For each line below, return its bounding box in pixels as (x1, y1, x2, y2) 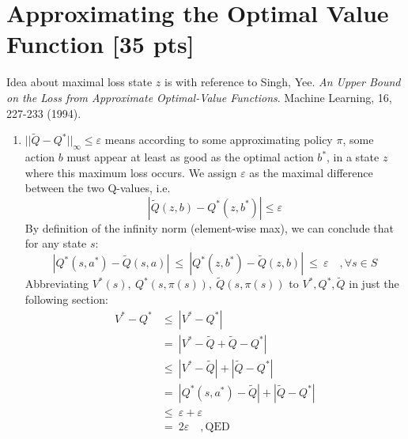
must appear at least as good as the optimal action (66, 149, 314, 165)
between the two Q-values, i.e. (25, 180, 171, 196)
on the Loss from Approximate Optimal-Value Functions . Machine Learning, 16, (6, 89, 392, 105)
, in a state (327, 149, 380, 165)
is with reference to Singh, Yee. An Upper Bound (164, 74, 401, 90)
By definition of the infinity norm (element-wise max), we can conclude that (25, 219, 394, 236)
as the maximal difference (249, 164, 373, 180)
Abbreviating (25, 275, 89, 292)
